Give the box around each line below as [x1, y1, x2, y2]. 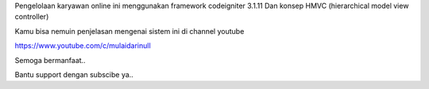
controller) [14, 12, 49, 21]
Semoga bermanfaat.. [14, 55, 87, 65]
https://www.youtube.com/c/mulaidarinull [14, 41, 151, 50]
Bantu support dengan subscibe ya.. [14, 69, 134, 79]
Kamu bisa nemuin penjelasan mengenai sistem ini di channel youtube [14, 26, 245, 35]
